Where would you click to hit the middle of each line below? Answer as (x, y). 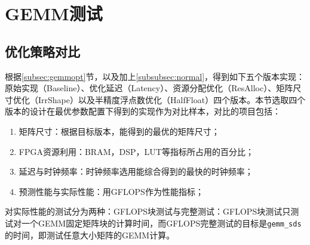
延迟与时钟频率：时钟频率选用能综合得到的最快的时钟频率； (136, 171)
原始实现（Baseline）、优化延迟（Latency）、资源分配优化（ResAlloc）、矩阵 (149, 88)
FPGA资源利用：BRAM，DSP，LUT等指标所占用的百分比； (136, 151)
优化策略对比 (42, 51)
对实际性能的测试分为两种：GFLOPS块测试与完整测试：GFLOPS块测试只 (148, 211)
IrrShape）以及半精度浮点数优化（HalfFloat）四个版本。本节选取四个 (172, 99)
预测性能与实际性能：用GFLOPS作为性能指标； (111, 191)
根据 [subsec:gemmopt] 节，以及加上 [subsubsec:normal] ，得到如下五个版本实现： (155, 76)
